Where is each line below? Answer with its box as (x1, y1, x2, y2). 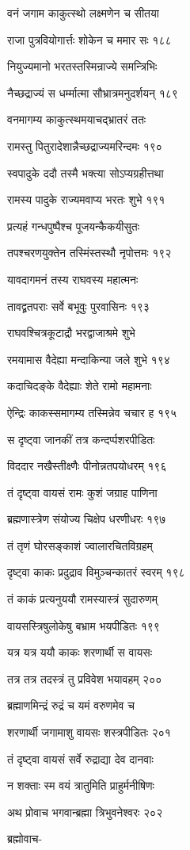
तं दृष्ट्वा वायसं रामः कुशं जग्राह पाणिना (7, 484, 158, 500)
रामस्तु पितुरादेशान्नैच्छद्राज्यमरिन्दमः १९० (7, 137, 162, 154)
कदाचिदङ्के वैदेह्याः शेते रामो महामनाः (7, 377, 152, 394)
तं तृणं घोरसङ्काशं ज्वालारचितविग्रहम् (7, 537, 153, 553)
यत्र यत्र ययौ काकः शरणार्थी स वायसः (7, 644, 153, 660)
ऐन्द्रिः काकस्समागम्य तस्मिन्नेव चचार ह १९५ (7, 404, 177, 420)
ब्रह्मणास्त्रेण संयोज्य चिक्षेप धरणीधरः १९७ (7, 511, 166, 527)
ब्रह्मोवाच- (7, 830, 43, 847)
